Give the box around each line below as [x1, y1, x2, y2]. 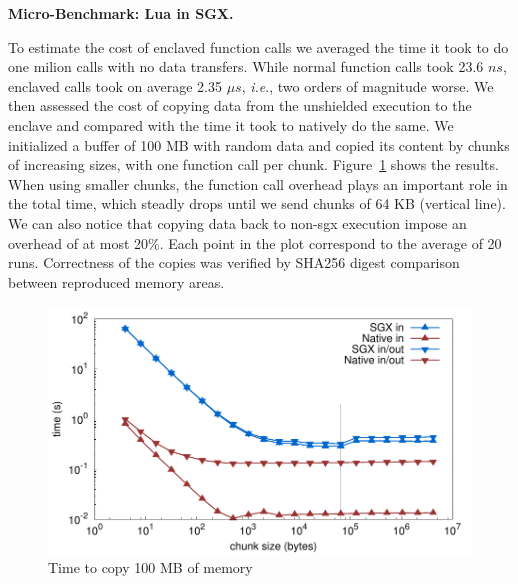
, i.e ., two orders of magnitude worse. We [241, 75, 494, 96]
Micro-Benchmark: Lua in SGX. [8, 3, 234, 23]
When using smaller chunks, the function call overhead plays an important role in [8, 173, 508, 194]
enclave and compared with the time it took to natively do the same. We [8, 114, 454, 135]
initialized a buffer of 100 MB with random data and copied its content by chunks [8, 134, 510, 155]
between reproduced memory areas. [8, 271, 225, 292]
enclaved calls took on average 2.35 [8, 75, 222, 96]
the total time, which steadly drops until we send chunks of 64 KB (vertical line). [8, 193, 506, 214]
